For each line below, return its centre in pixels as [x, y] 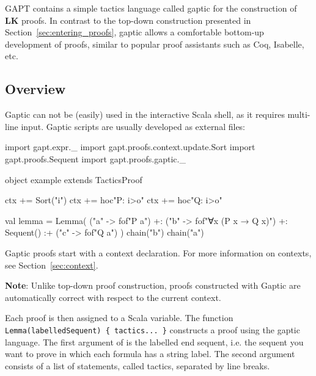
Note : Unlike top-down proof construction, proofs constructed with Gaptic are [153, 285]
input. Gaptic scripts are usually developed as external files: [133, 126]
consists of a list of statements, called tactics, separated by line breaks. [138, 365]
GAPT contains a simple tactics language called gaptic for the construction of [151, 8]
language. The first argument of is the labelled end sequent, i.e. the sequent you [154, 342]
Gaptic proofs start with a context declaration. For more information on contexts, [158, 252]
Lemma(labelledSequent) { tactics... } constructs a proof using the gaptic [152, 329]
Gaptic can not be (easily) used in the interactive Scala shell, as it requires [145, 114]
